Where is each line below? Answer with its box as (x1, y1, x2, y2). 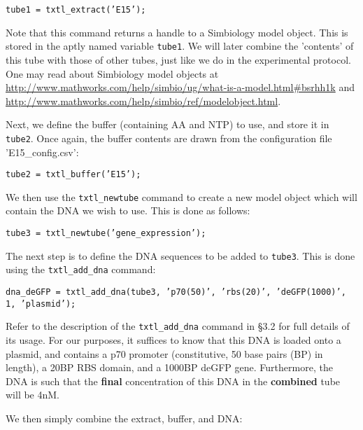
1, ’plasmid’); (6, 298, 76, 309)
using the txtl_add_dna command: (6, 262, 156, 277)
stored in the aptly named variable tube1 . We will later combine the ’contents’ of (6, 39, 354, 53)
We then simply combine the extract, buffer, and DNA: (6, 410, 243, 425)
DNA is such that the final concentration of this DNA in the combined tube (6, 373, 341, 388)
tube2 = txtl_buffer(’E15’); (6, 169, 141, 180)
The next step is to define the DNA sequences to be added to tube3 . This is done (6, 248, 355, 263)
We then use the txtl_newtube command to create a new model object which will (6, 189, 357, 204)
